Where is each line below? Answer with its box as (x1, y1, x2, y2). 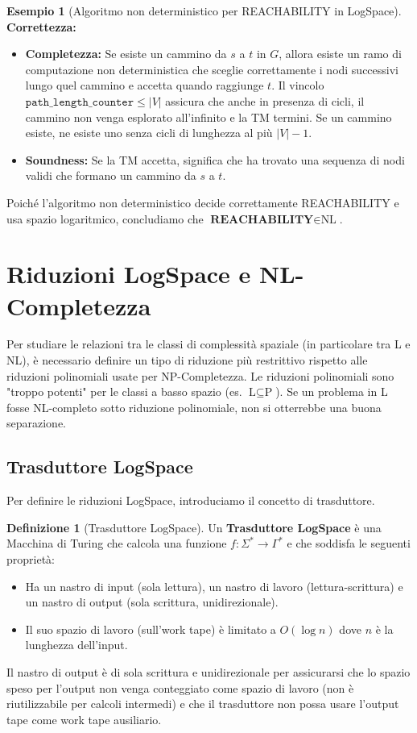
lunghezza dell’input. (25, 636, 128, 653)
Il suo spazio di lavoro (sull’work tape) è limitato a (25, 620, 276, 637)
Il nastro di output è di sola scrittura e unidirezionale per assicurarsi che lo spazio (6, 663, 411, 680)
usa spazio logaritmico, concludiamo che (6, 210, 204, 227)
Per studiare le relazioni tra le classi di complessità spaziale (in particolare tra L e (6, 335, 411, 352)
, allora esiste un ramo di (279, 45, 402, 62)
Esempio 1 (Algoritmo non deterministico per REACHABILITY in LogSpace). (6, 2, 402, 19)
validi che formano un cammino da (25, 167, 196, 184)
